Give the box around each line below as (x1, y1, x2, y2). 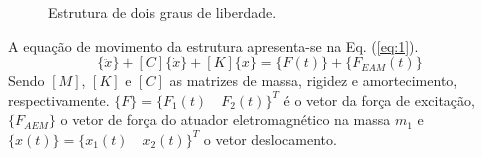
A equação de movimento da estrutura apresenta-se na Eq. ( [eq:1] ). (8, 35, 419, 56)
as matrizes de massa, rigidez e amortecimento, (169, 70, 458, 91)
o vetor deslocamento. (203, 128, 337, 149)
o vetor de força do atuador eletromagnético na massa (60, 109, 391, 130)
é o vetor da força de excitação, (283, 89, 475, 110)
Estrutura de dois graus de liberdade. (48, 2, 277, 22)
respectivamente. (8, 89, 110, 110)
